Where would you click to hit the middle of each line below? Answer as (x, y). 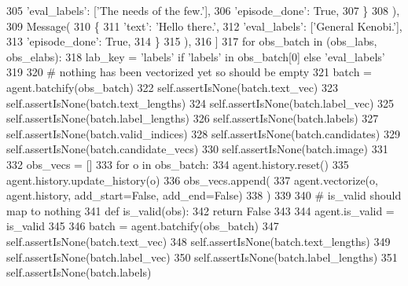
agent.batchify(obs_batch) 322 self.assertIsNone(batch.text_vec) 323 (172, 87)
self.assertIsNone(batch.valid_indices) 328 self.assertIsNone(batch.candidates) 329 (203, 133)
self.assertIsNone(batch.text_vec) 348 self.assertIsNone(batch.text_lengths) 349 (198, 241)
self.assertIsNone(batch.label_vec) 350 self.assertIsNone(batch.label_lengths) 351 (202, 257)
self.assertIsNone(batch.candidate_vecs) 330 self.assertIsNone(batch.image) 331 (197, 149)
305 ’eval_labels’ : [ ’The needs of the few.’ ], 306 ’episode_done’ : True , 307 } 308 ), (203, 10)
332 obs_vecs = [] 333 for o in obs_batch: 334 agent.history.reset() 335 (178, 164)
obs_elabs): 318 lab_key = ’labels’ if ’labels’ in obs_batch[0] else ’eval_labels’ (196, 56)
